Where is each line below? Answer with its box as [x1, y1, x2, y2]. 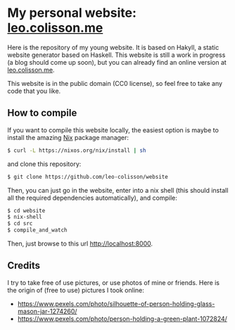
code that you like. [7, 87, 61, 95]
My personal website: [7, 5, 137, 21]
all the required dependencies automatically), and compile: [7, 193, 178, 202]
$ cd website [7, 207, 46, 214]
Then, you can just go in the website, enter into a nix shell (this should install [7, 186, 229, 194]
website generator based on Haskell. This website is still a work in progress [7, 51, 226, 59]
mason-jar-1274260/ [17, 307, 77, 315]
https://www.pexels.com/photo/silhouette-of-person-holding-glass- [17, 299, 215, 307]
